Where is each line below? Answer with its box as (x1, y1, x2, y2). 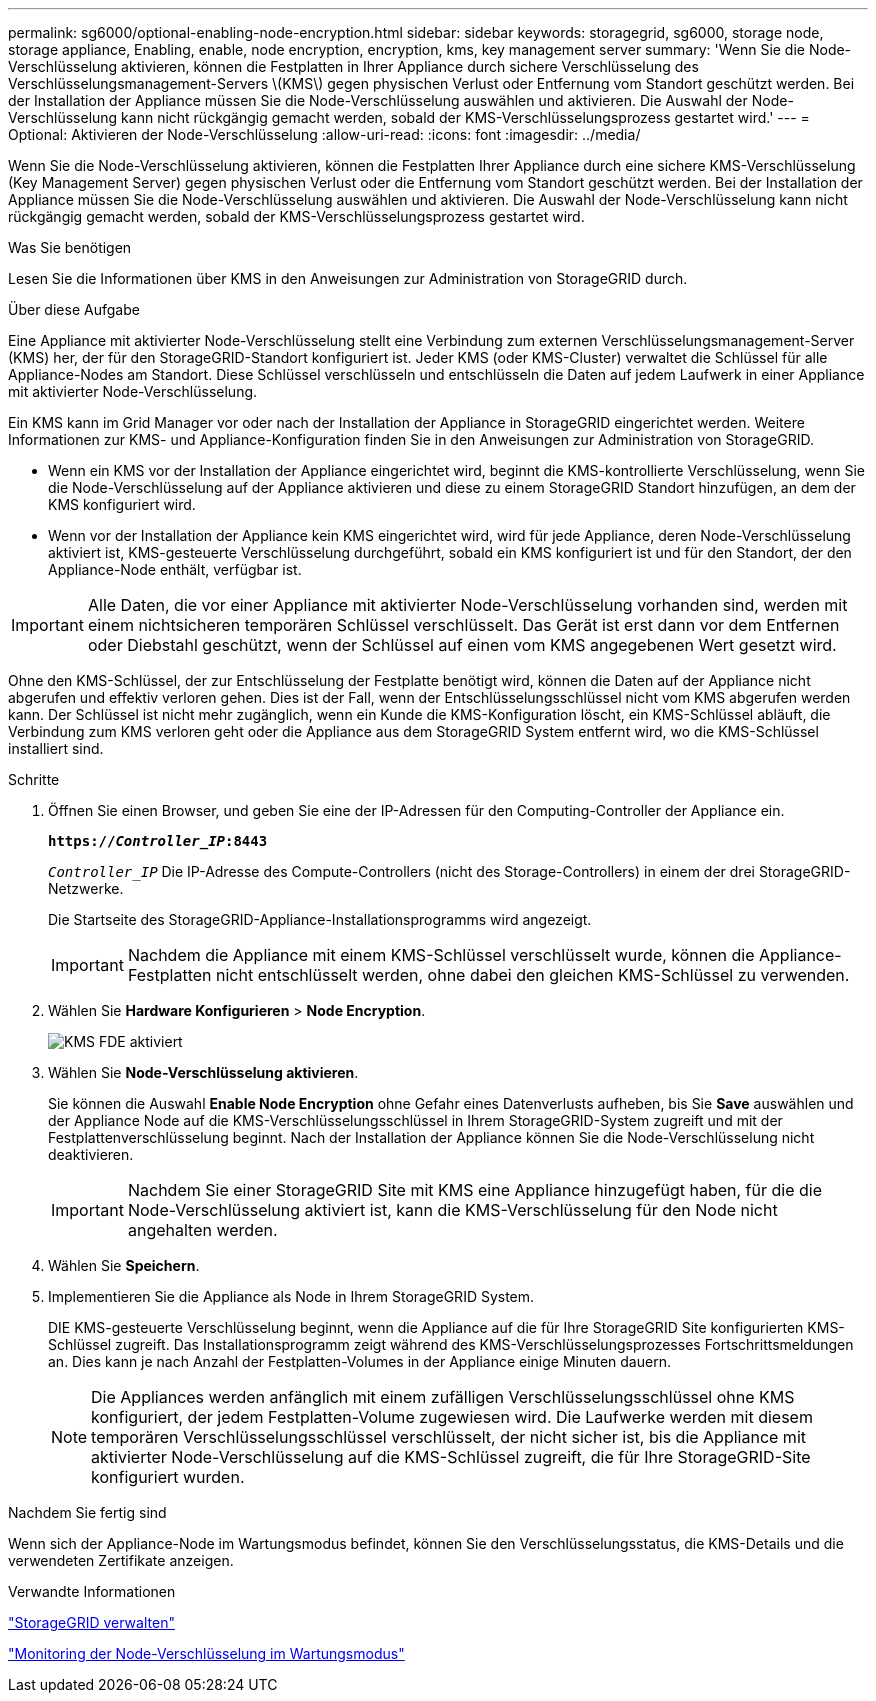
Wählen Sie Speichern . (48, 1257, 200, 1274)
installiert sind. (8, 740, 104, 757)
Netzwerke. (48, 880, 124, 897)
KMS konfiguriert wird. (48, 496, 196, 513)
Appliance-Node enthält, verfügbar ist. (48, 561, 302, 578)
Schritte (8, 771, 60, 788)
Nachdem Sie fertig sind (8, 1504, 167, 1521)
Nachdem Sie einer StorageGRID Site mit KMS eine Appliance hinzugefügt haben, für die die (127, 1180, 822, 1200)
